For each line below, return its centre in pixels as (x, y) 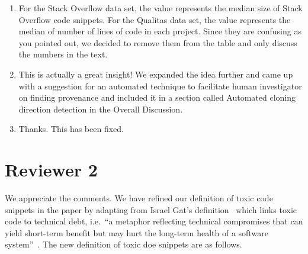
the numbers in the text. (63, 54)
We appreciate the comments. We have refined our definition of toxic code (139, 198)
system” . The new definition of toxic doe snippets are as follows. (123, 244)
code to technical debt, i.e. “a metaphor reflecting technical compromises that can (154, 221)
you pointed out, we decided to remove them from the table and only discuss (158, 42)
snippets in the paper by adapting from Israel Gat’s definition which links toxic (151, 209)
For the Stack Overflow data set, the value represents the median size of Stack (161, 8)
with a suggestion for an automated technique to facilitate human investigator (160, 86)
